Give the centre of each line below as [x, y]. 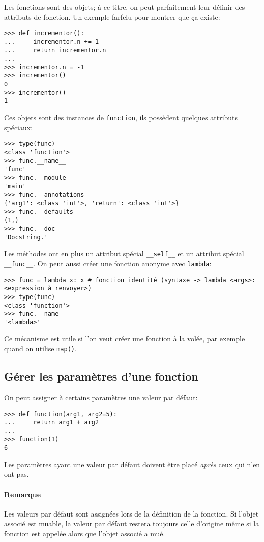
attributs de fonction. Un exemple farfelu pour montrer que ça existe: [112, 17]
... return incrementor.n [55, 50]
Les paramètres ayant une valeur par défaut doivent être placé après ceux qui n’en [132, 464]
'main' [15, 186]
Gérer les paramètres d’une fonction [101, 376]
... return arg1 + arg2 [52, 423]
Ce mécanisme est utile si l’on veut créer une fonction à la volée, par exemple [125, 338]
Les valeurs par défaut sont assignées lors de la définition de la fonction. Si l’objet [131, 513]
